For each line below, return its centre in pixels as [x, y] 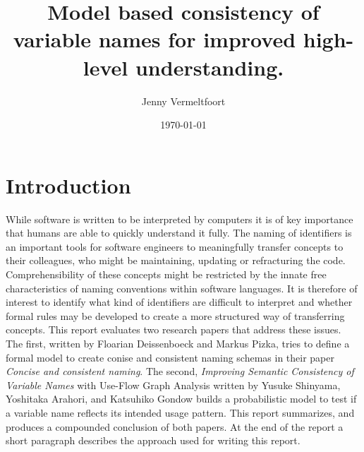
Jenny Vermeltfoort [183, 101]
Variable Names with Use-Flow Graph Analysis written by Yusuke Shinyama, [173, 385]
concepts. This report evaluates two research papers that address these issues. [174, 329]
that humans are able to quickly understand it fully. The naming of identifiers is [179, 233]
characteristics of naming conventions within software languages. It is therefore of [182, 288]
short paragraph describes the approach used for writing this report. [153, 440]
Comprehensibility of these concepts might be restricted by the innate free [166, 274]
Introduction [68, 185]
